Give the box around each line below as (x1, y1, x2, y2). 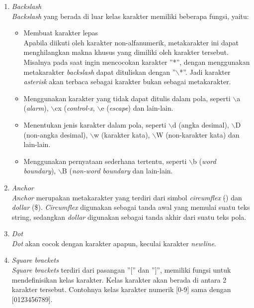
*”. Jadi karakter (179, 66, 231, 77)
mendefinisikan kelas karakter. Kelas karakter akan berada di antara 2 (11, 274, 227, 285)
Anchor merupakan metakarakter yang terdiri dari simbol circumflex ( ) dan (11, 192, 242, 202)
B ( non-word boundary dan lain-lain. (62, 165, 173, 176)
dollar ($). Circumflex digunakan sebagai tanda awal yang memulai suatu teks (11, 202, 250, 212)
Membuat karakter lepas (23, 27, 98, 38)
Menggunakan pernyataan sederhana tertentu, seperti (23, 155, 187, 166)
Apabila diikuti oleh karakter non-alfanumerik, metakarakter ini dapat (23, 37, 239, 47)
